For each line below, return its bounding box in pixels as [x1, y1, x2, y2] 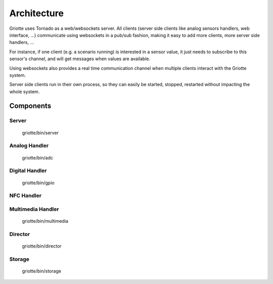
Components [9, 102, 52, 110]
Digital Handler [9, 167, 47, 174]
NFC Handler [9, 192, 42, 199]
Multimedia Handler [9, 206, 59, 213]
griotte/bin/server [22, 130, 59, 136]
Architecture [9, 8, 64, 19]
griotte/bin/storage [22, 268, 62, 274]
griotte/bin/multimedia [22, 218, 68, 224]
